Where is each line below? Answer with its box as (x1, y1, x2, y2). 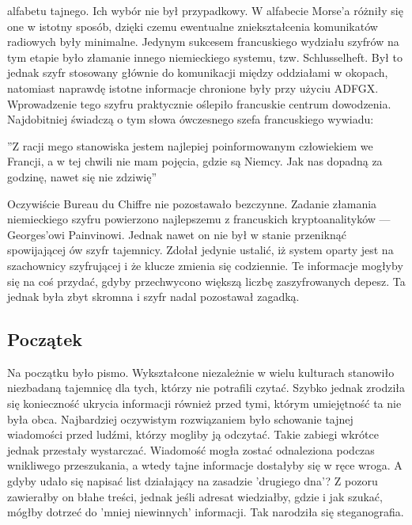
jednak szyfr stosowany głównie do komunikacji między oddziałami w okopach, (7, 64, 388, 81)
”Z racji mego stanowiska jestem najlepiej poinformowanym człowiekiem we (7, 137, 373, 154)
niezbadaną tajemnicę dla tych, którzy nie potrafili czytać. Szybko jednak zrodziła (7, 379, 406, 396)
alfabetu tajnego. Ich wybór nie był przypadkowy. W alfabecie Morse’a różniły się (7, 2, 403, 18)
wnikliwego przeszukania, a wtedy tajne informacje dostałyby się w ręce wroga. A (7, 457, 403, 474)
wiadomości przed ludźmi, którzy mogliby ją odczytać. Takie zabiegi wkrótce (7, 426, 379, 443)
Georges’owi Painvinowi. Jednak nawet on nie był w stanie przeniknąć (7, 226, 346, 242)
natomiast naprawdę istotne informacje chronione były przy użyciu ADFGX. (7, 79, 379, 96)
